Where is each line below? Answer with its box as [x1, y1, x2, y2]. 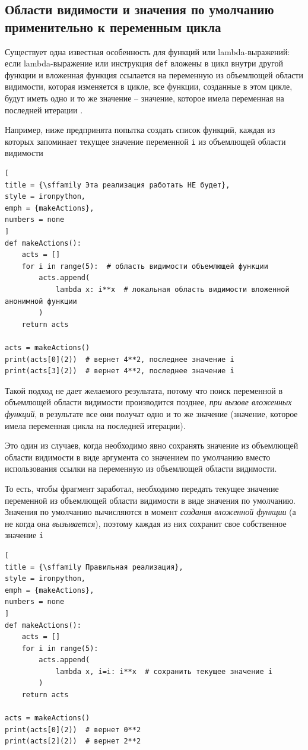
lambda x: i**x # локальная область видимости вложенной [55, 285, 290, 294]
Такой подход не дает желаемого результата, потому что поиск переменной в [5, 384, 283, 396]
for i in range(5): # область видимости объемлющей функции [21, 262, 268, 271]
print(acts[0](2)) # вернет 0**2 [5, 725, 141, 734]
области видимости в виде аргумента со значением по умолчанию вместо [5, 450, 271, 463]
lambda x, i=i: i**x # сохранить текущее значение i [55, 667, 273, 676]
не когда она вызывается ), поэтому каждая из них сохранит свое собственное [5, 517, 287, 529]
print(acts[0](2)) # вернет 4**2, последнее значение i [5, 355, 234, 364]
